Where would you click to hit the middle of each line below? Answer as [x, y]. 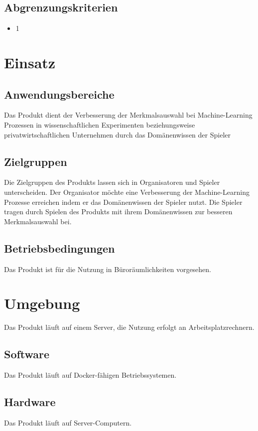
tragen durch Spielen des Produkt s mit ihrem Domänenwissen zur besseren [118, 212]
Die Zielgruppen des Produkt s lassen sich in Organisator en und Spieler [112, 182]
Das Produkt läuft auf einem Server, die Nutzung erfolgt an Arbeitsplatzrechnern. [129, 327]
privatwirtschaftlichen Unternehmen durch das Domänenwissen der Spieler [117, 134]
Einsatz [30, 62]
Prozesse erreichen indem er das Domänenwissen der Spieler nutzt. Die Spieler [123, 202]
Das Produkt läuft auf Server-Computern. [68, 422]
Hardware [30, 402]
